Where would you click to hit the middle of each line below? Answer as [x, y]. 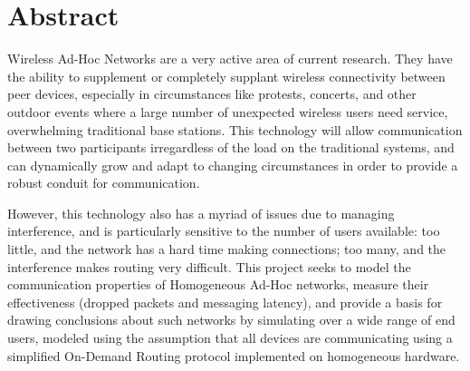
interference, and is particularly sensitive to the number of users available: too [224, 231]
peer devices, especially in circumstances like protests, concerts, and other [212, 94]
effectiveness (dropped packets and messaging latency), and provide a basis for [225, 302]
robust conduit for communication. [104, 183]
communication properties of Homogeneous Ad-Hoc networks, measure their [218, 284]
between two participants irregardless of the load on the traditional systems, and [231, 147]
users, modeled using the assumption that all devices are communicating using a [230, 338]
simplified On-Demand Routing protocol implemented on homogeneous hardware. [234, 355]
